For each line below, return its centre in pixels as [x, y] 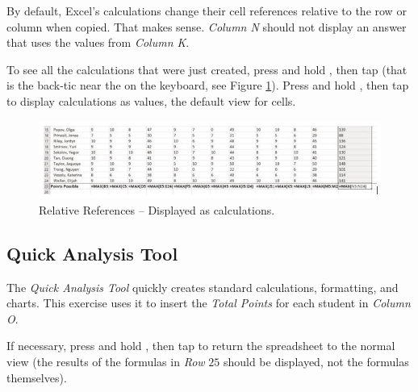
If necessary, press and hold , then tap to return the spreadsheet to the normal [201, 346]
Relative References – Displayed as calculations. [157, 209]
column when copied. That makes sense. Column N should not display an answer [207, 26]
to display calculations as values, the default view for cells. [151, 100]
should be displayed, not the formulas [316, 362]
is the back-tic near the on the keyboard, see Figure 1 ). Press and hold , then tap [208, 85]
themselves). [37, 377]
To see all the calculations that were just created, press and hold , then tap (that [207, 69]
